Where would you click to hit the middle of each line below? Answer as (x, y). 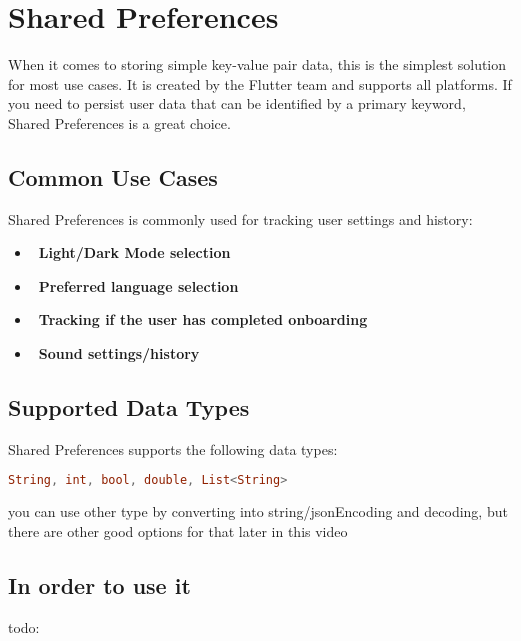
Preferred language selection (138, 285)
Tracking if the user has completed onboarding (203, 319)
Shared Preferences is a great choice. (119, 122)
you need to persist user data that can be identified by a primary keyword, (237, 103)
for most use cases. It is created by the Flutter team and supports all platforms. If (260, 83)
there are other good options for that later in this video (178, 530)
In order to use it (99, 584)
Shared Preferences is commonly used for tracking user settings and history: (240, 218)
